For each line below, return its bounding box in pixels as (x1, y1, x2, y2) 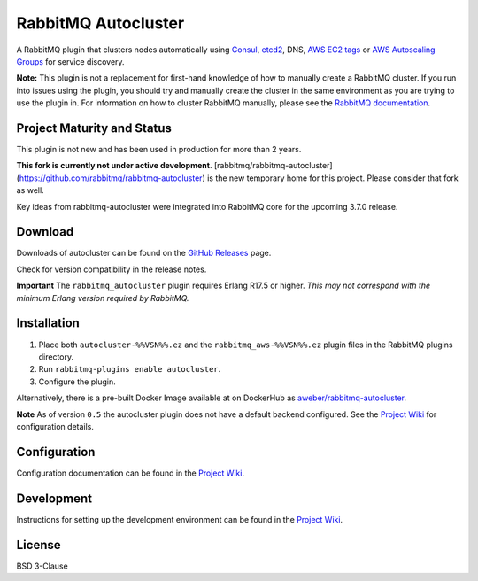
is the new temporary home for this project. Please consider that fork (206, 173, 459, 183)
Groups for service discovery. (16, 56, 125, 66)
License (16, 537, 61, 553)
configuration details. (16, 421, 95, 431)
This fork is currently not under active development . (16, 160, 212, 171)
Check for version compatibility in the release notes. (16, 264, 207, 275)
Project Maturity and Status (16, 120, 173, 136)
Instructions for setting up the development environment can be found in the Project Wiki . (16, 514, 343, 524)
